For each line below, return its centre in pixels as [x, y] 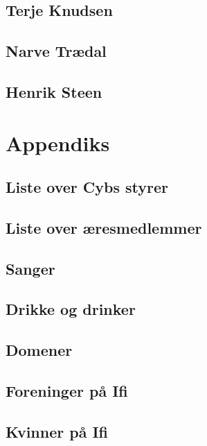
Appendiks [58, 143]
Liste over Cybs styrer [87, 187]
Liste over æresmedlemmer [104, 227]
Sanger [30, 268]
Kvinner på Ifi [57, 431]
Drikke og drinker [71, 309]
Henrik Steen [54, 91]
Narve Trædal [56, 51]
